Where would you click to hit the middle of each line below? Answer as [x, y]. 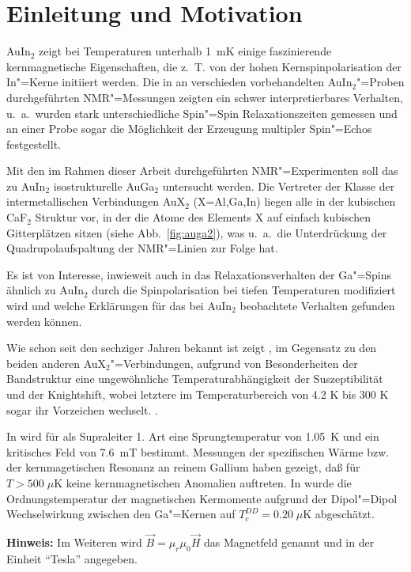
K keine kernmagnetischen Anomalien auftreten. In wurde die [203, 482]
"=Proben [381, 82]
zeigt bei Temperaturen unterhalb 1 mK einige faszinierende [185, 51]
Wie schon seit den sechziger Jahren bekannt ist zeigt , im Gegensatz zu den [192, 348]
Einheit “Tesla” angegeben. [72, 558]
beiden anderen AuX [57, 363]
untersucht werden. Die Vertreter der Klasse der [279, 186]
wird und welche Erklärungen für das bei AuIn [119, 306]
